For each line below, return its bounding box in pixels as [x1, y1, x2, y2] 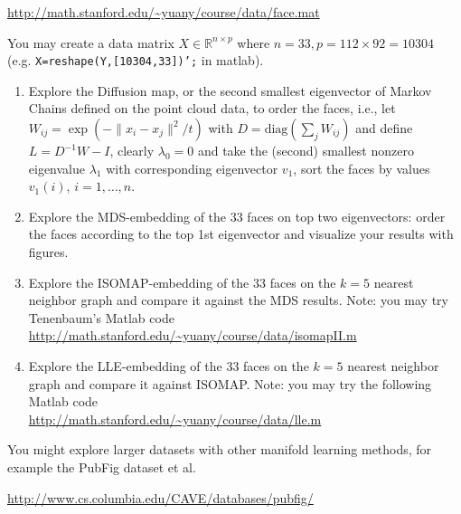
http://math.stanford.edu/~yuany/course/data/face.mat [7, 3, 320, 21]
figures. [28, 243, 69, 261]
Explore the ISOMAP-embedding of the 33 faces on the [28, 272, 336, 291]
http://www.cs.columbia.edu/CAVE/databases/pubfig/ [7, 488, 314, 507]
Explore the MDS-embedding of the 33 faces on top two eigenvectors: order [28, 206, 446, 225]
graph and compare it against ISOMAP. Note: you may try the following [28, 374, 432, 393]
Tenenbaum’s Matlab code [28, 308, 174, 327]
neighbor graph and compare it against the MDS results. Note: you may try [28, 290, 448, 309]
